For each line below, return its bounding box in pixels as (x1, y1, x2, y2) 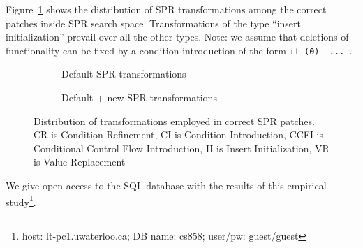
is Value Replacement (34, 154, 126, 169)
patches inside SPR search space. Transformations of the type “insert (6, 15, 302, 30)
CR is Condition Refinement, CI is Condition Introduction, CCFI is (34, 127, 324, 142)
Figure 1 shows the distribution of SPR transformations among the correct (6, 2, 327, 16)
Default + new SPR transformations (61, 90, 217, 105)
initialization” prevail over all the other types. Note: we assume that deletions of (6, 29, 349, 44)
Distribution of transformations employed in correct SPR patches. (34, 113, 315, 128)
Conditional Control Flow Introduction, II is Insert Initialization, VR (34, 140, 329, 155)
